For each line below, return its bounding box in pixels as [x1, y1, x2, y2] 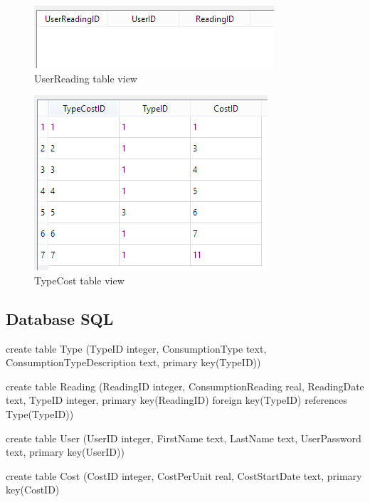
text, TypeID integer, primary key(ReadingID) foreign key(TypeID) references [6, 392, 347, 407]
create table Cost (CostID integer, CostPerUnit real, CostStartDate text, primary [6, 468, 362, 483]
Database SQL [6, 307, 114, 329]
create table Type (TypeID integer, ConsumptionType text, [6, 341, 267, 356]
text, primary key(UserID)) [6, 444, 125, 459]
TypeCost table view [34, 272, 125, 287]
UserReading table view [34, 70, 137, 85]
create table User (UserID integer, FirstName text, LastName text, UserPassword [6, 430, 361, 445]
